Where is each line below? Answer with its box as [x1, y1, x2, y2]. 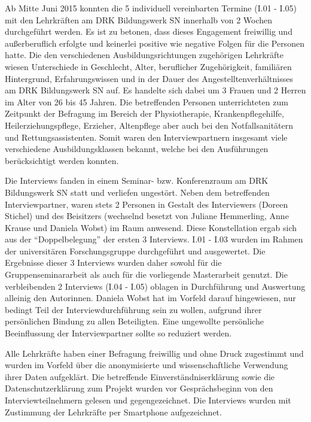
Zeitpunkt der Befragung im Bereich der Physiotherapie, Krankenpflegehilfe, [5, 107, 284, 120]
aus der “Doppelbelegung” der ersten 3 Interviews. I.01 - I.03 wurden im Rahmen [5, 233, 303, 245]
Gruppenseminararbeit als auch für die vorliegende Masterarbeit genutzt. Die [5, 268, 288, 281]
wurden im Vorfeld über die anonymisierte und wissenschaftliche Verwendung [5, 359, 288, 371]
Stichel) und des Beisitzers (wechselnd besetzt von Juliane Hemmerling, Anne [5, 210, 289, 222]
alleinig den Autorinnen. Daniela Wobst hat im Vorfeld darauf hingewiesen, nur [5, 292, 296, 304]
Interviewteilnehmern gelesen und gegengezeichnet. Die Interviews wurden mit [5, 394, 291, 406]
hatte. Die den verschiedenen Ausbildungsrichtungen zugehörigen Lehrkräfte [5, 48, 283, 61]
